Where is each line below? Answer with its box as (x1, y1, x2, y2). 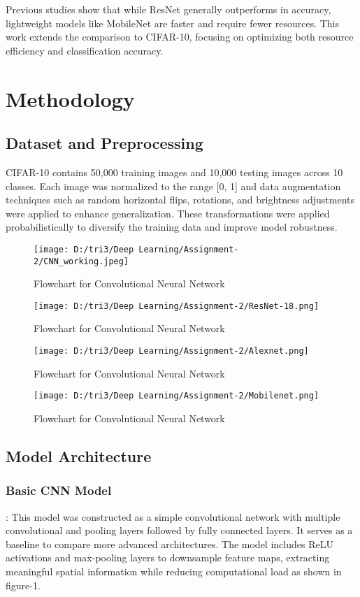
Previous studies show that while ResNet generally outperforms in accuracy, (6, 2, 331, 16)
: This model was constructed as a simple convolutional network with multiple (6, 509, 340, 524)
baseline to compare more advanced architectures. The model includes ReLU (6, 536, 333, 551)
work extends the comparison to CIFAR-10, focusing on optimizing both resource (6, 29, 354, 44)
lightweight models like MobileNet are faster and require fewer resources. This (6, 15, 340, 30)
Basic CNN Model (6, 482, 112, 499)
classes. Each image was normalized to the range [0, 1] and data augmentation (6, 178, 341, 193)
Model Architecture (6, 445, 152, 466)
